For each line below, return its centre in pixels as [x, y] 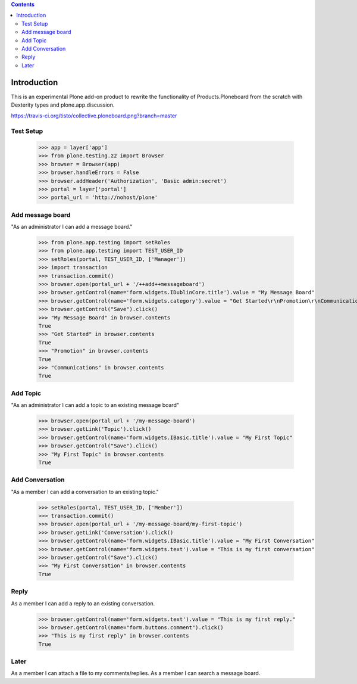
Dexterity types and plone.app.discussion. [63, 105]
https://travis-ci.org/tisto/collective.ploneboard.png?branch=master [94, 116]
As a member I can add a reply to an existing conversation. [83, 603]
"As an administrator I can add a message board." [72, 227]
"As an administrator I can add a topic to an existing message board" [95, 405]
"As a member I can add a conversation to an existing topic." [85, 492]
